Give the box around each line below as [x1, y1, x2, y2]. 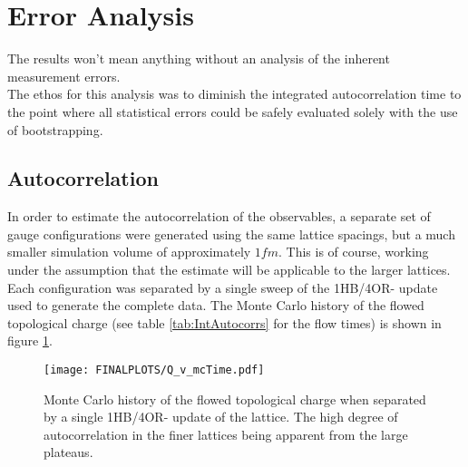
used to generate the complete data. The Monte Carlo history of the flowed [7, 296, 424, 315]
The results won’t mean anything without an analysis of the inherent [7, 49, 390, 68]
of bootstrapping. [7, 120, 103, 139]
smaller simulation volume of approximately [7, 242, 251, 261]
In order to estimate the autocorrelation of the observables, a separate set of [7, 207, 431, 226]
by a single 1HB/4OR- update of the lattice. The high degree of [44, 407, 398, 426]
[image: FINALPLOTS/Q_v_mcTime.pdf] [44, 364, 265, 377]
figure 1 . [7, 331, 53, 350]
